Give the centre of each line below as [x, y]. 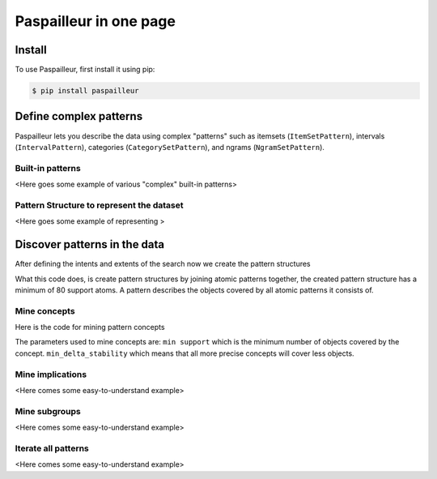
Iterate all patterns [52, 448]
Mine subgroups [48, 411]
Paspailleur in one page [95, 21]
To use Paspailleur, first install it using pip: [85, 70]
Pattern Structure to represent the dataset [99, 205]
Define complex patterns [79, 116]
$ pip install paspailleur [85, 91]
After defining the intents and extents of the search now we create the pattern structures [163, 264]
